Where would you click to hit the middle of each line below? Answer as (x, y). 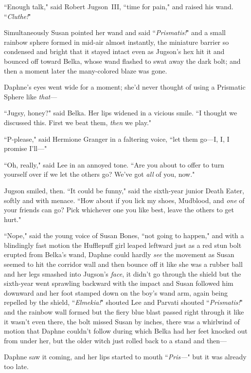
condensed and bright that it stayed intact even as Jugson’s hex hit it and (114, 51)
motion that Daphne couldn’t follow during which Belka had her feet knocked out (126, 331)
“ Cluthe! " (18, 16)
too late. (16, 366)
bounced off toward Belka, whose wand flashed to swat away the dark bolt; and (122, 61)
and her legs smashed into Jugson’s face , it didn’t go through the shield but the (123, 273)
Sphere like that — (31, 96)
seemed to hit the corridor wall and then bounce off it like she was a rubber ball (123, 264)
